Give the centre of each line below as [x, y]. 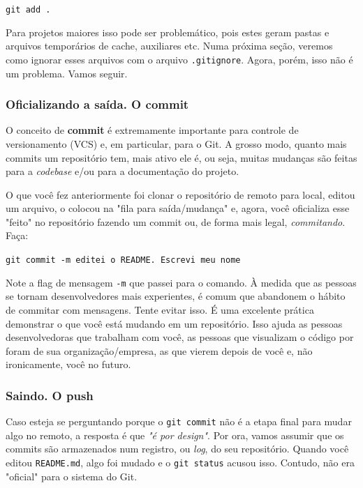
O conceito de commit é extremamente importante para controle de [152, 130]
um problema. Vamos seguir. [67, 73]
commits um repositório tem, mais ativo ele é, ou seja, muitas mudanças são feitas [181, 157]
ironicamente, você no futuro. [68, 364]
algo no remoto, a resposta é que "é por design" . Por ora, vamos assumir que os [175, 435]
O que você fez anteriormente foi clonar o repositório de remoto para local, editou [180, 194]
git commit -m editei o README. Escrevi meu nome [123, 260]
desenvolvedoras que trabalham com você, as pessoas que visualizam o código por [180, 337]
